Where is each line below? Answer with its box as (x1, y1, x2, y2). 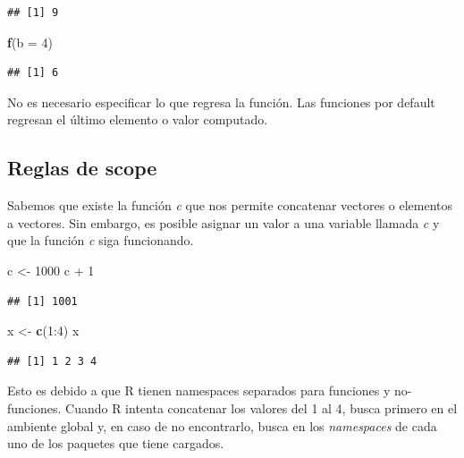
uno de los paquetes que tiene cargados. (7, 434, 224, 453)
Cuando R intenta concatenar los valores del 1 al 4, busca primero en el (65, 398, 458, 417)
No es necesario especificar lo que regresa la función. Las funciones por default (7, 92, 435, 111)
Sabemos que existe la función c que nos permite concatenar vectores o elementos (7, 196, 453, 215)
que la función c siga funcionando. (7, 231, 194, 250)
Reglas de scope (7, 154, 157, 182)
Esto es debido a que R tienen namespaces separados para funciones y (7, 381, 391, 400)
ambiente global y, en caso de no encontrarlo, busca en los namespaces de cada (7, 416, 437, 435)
